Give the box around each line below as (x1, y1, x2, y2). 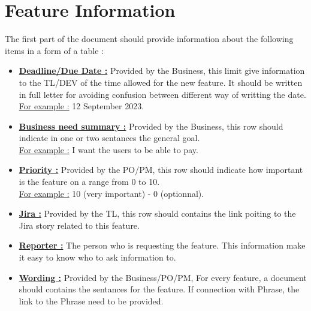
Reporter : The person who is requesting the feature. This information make (19, 239, 306, 252)
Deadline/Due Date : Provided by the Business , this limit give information (19, 64, 305, 77)
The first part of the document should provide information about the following (5, 32, 294, 45)
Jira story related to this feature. (19, 219, 140, 231)
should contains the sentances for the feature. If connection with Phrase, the (19, 283, 300, 295)
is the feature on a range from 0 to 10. (19, 175, 160, 188)
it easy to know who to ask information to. (19, 251, 176, 264)
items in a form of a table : (5, 44, 104, 56)
